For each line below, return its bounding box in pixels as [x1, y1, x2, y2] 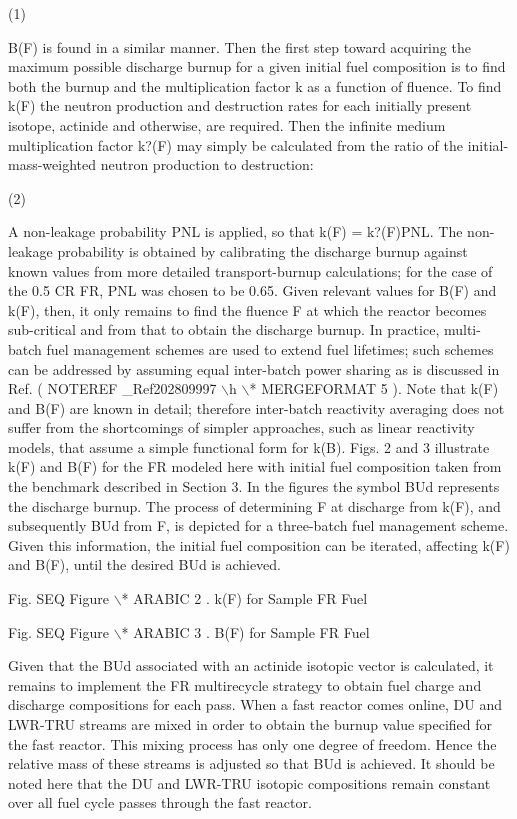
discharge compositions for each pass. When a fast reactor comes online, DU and [8, 694, 502, 715]
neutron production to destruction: [100, 154, 314, 175]
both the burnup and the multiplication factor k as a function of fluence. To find [8, 75, 502, 96]
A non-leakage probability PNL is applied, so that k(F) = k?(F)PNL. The [8, 221, 463, 242]
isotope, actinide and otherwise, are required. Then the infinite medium [8, 114, 446, 135]
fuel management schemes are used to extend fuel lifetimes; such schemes [46, 338, 494, 359]
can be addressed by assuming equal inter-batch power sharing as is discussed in [8, 358, 500, 379]
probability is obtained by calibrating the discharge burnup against [57, 240, 468, 261]
